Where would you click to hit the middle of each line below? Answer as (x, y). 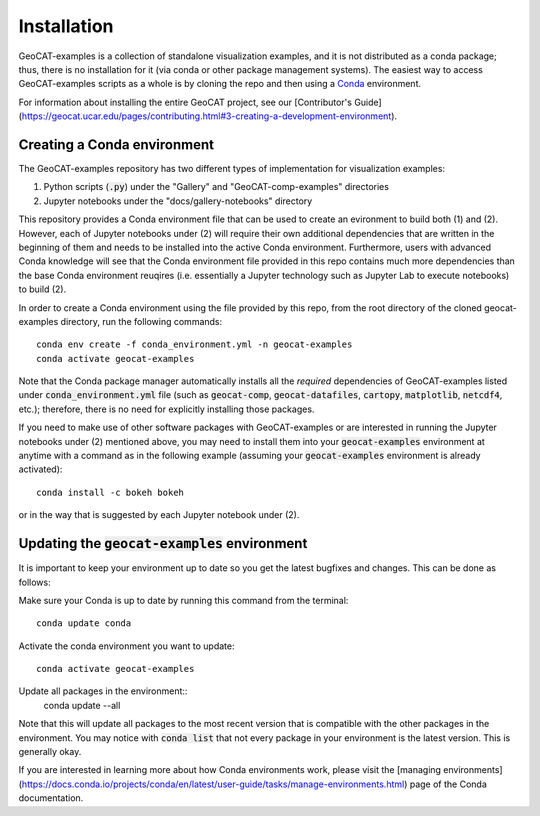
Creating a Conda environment (116, 144)
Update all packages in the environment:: (103, 691)
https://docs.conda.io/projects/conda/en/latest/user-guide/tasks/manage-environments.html (213, 784)
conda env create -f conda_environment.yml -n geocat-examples (194, 344)
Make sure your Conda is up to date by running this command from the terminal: (183, 600)
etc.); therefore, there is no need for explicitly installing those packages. (166, 409)
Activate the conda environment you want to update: (126, 646)
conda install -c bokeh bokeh (110, 492)
